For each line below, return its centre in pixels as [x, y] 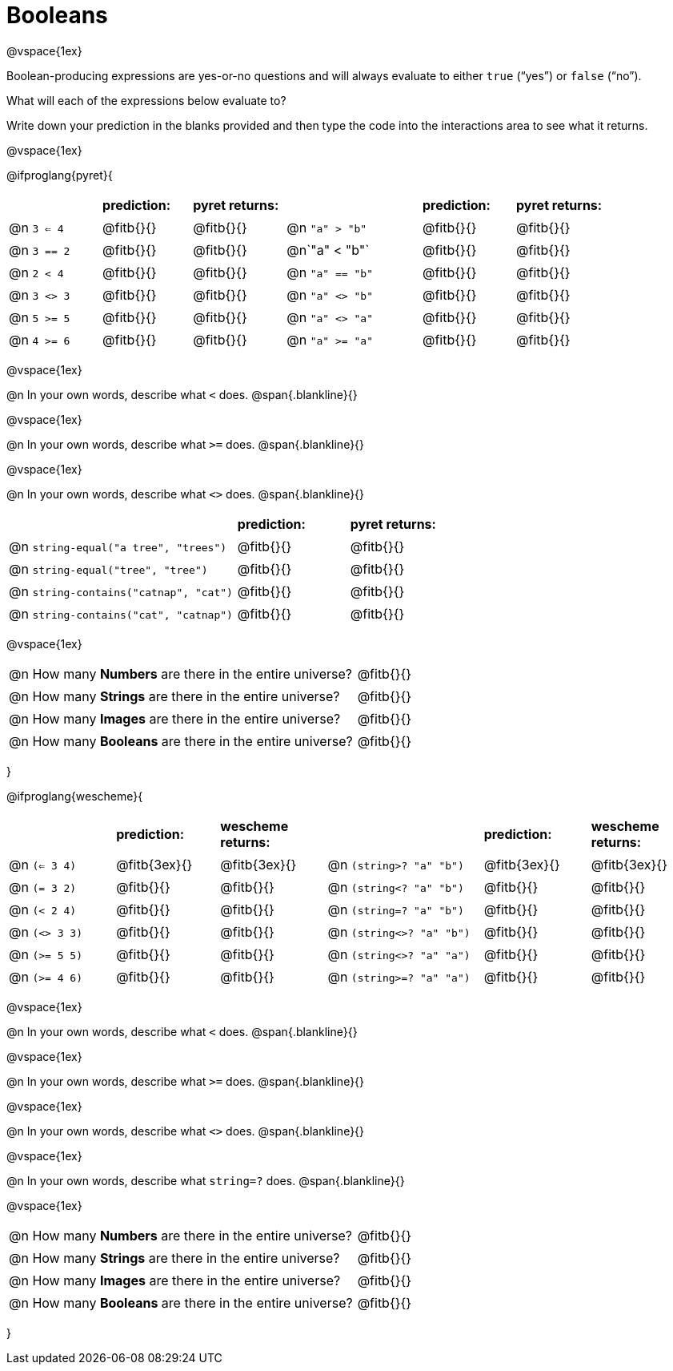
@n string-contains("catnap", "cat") [121, 591]
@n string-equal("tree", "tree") [108, 569]
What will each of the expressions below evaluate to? [146, 100]
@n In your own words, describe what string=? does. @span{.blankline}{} [206, 1180]
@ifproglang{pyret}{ [60, 175]
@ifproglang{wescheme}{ [75, 796]
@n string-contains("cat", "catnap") [121, 613]
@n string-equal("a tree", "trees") [118, 546]
